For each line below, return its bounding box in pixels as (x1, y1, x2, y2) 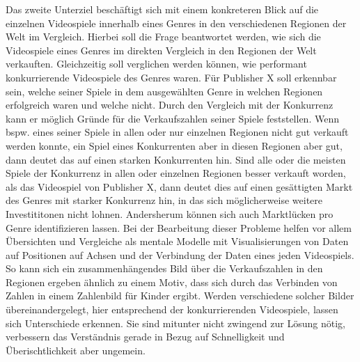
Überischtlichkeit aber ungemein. (6, 343, 146, 357)
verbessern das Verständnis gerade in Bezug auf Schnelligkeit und (6, 329, 285, 344)
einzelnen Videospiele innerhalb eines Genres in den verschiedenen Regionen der (6, 15, 347, 30)
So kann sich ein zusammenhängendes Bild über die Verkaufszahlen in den (6, 261, 323, 276)
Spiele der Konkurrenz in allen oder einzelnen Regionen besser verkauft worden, (6, 166, 346, 180)
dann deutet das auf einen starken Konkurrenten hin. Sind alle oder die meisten (6, 152, 346, 166)
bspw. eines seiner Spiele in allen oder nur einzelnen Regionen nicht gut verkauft (6, 125, 349, 139)
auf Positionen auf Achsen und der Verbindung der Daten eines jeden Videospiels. (6, 247, 354, 262)
